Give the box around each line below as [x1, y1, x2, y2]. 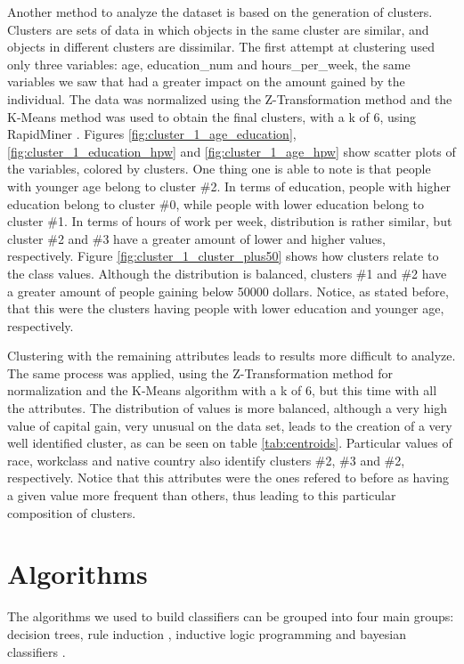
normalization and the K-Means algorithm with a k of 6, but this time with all [7, 381, 437, 400]
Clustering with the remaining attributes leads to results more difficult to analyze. [7, 346, 456, 365]
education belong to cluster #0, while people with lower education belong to [7, 194, 424, 213]
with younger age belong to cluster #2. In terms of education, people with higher [7, 176, 452, 195]
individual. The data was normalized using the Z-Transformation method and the [7, 89, 452, 108]
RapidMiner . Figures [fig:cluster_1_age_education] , [7, 125, 297, 143]
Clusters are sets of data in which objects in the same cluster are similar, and [7, 20, 429, 38]
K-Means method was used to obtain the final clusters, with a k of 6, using [7, 107, 416, 126]
